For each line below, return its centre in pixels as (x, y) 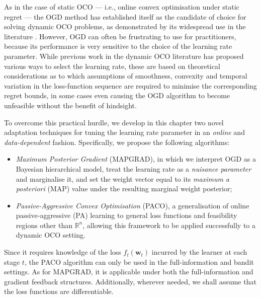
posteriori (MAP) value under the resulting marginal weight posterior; (124, 189)
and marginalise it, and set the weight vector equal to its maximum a (123, 178)
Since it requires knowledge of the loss (63, 252)
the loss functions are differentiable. (59, 291)
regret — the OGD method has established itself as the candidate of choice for (125, 16)
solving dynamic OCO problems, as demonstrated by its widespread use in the (125, 26)
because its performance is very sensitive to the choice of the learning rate (118, 46)
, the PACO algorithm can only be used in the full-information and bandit (139, 262)
